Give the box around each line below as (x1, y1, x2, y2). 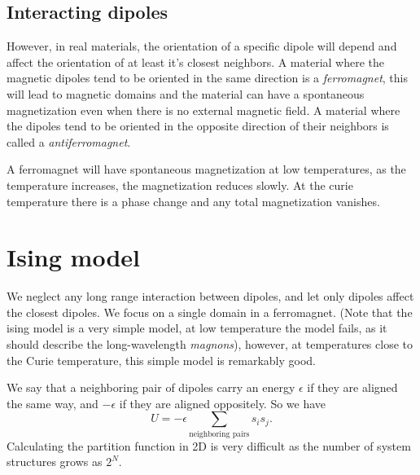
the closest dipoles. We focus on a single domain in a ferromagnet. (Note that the (7, 303, 413, 320)
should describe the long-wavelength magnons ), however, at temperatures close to (7, 336, 413, 353)
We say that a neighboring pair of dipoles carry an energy (7, 379, 295, 396)
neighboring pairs (189, 429, 250, 438)
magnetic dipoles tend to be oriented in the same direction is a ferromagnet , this (7, 69, 408, 86)
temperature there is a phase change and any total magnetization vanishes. (7, 192, 380, 209)
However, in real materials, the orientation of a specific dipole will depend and (7, 37, 397, 55)
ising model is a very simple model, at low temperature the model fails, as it (7, 319, 387, 336)
